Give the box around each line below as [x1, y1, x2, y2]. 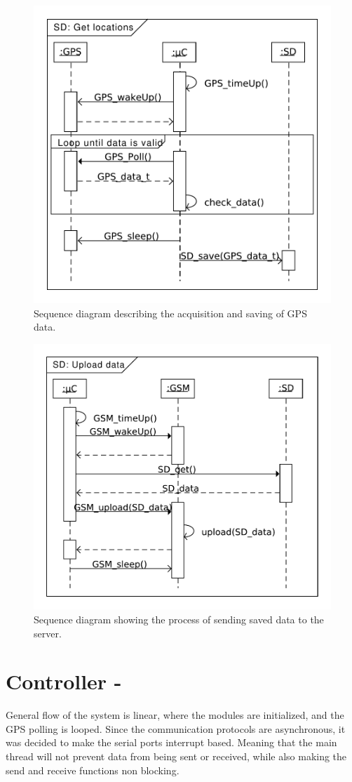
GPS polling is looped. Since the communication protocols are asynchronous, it [6, 721, 346, 736]
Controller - [6, 667, 122, 696]
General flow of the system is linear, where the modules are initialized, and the [6, 708, 344, 722]
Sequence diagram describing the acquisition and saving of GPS [34, 305, 307, 320]
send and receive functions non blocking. [6, 762, 180, 777]
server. [34, 625, 62, 640]
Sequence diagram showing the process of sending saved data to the [34, 611, 324, 626]
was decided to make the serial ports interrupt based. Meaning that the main [6, 735, 337, 750]
